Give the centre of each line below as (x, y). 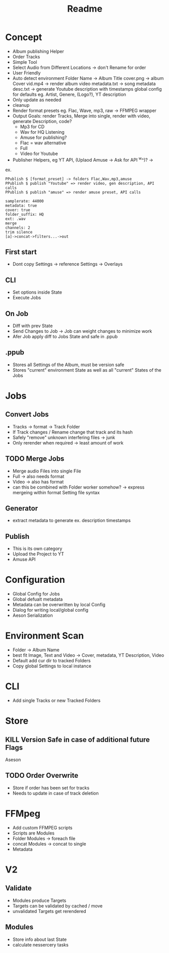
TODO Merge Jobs (35, 459)
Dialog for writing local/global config (50, 610)
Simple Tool (25, 62)
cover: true (18, 210)
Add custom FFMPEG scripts (42, 827)
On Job (17, 314)
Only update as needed (37, 100)
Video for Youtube (39, 153)
